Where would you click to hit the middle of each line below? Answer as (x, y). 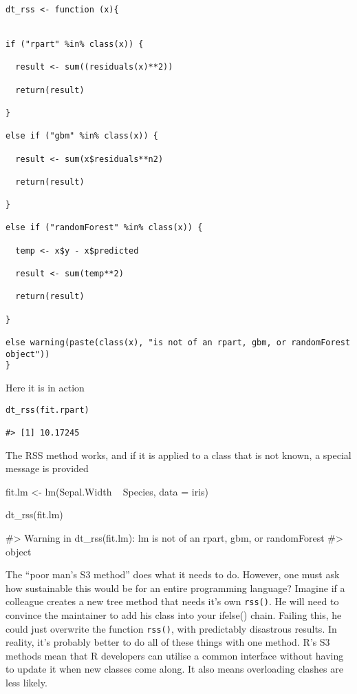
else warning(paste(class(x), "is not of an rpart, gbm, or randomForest (178, 343)
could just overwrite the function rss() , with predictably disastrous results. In (171, 628)
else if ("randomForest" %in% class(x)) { (104, 228)
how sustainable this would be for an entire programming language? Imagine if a (175, 588)
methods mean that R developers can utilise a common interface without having (175, 655)
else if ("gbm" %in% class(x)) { (82, 136)
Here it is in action (45, 387)
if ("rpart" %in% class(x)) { (75, 44)
